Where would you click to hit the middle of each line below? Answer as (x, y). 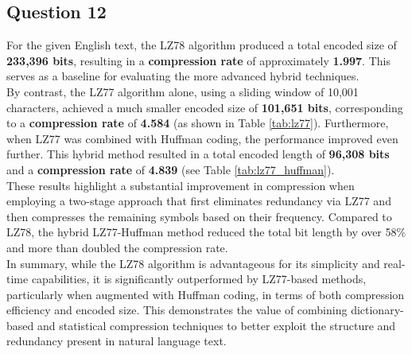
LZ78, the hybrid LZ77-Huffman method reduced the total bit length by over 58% (206, 232)
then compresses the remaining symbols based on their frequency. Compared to (199, 216)
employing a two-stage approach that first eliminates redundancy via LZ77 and (199, 201)
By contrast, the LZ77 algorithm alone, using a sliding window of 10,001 (183, 91)
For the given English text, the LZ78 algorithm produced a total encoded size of (202, 45)
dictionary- (377, 310)
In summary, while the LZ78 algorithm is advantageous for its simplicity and (193, 263)
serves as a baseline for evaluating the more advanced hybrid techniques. (183, 76)
